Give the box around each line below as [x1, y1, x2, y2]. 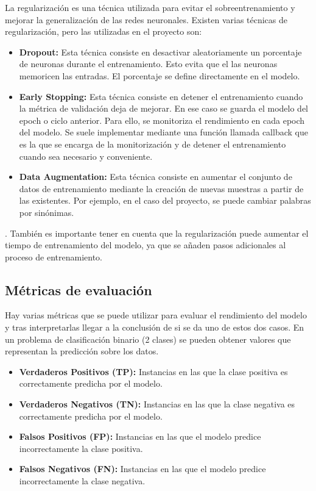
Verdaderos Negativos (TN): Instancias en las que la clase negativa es [19, 398, 295, 410]
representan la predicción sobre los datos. [5, 345, 159, 357]
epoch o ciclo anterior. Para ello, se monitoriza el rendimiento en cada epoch [19, 113, 305, 126]
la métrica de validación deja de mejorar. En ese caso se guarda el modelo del [19, 102, 308, 115]
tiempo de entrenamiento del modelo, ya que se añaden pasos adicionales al [5, 238, 286, 251]
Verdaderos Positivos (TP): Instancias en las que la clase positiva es [19, 365, 288, 378]
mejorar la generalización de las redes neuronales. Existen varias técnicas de [5, 13, 288, 26]
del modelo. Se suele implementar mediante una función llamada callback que [19, 126, 308, 138]
